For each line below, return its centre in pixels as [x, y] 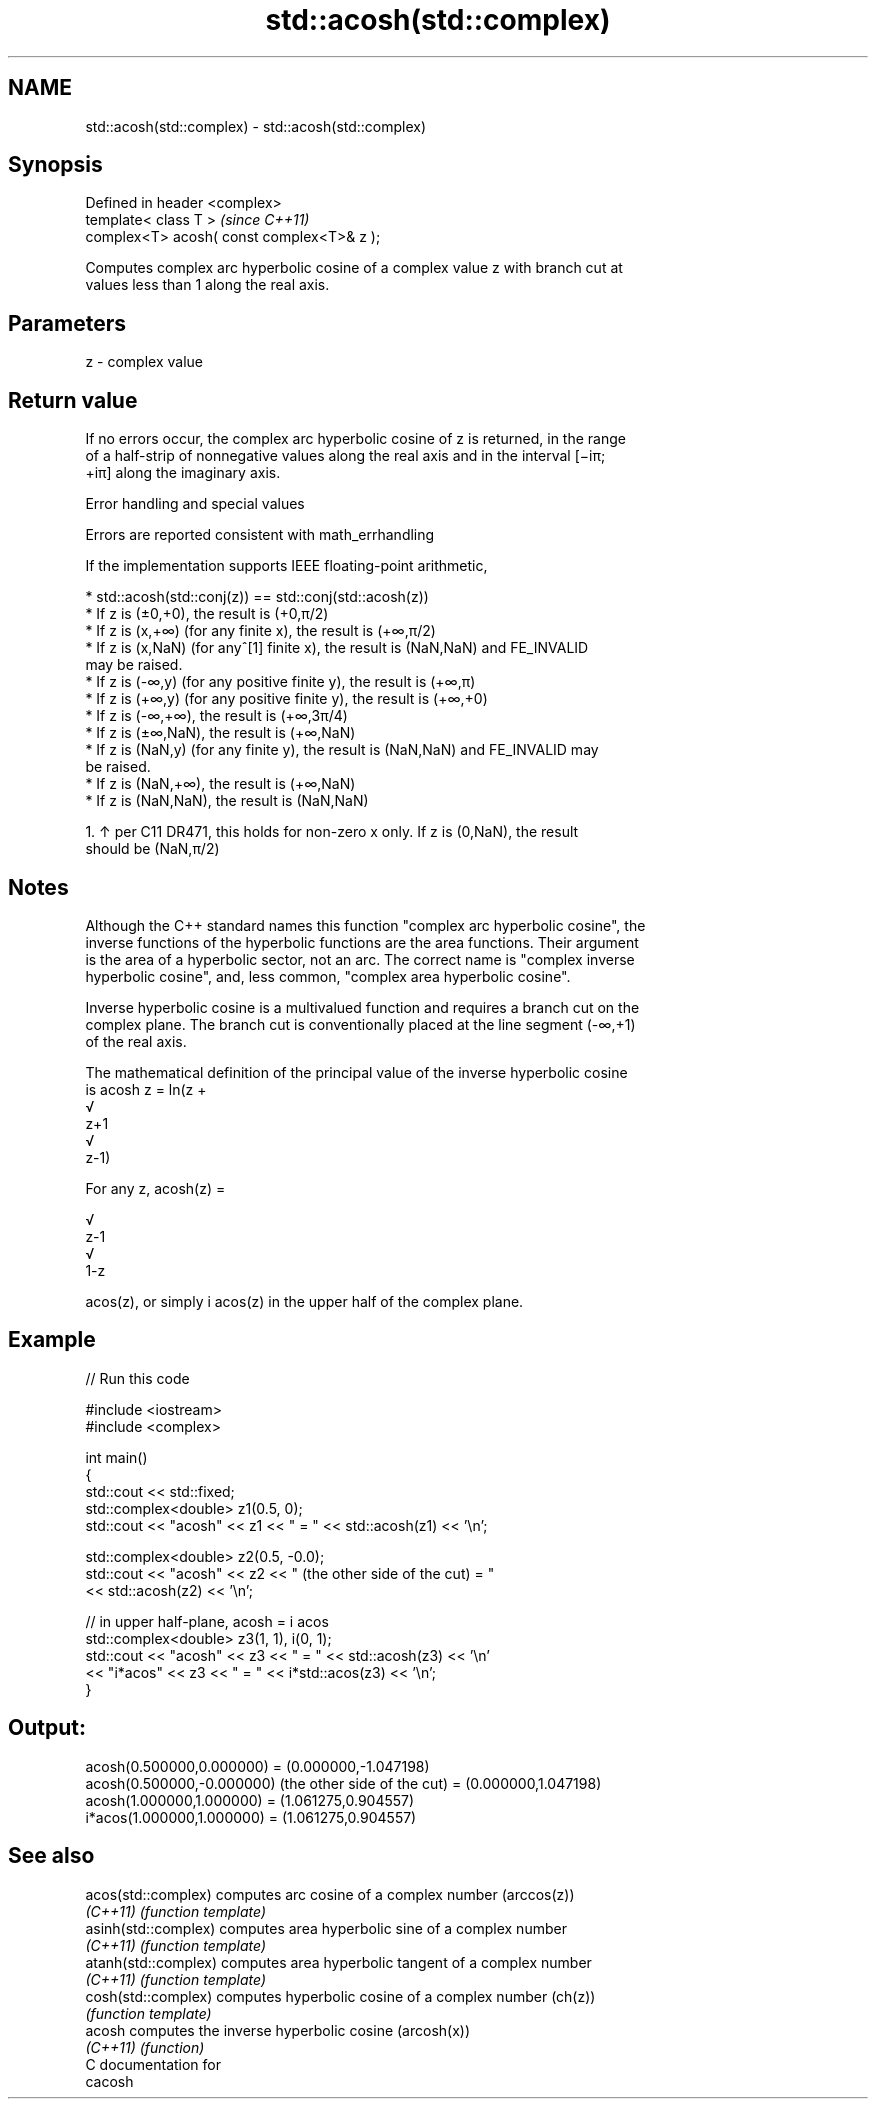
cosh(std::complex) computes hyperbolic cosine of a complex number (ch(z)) [340, 1996]
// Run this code [137, 1378]
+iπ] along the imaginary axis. [183, 473]
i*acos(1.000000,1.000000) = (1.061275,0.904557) [251, 1817]
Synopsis [55, 165]
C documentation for [153, 2064]
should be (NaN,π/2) [152, 849]
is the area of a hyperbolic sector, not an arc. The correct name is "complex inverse [360, 959]
